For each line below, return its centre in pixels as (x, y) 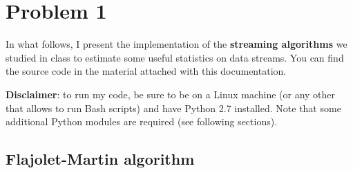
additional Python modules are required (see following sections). (142, 121)
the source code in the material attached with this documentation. (146, 71)
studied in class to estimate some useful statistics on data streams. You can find (175, 57)
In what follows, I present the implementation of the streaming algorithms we (176, 44)
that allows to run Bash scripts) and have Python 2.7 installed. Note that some (173, 108)
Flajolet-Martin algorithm (100, 159)
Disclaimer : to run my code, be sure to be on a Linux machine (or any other (171, 94)
